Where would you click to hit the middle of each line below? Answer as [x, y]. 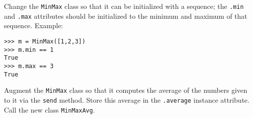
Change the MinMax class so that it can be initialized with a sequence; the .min [124, 6]
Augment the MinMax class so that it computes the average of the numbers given [126, 90]
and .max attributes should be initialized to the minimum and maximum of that [126, 16]
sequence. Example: [34, 25]
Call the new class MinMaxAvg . [50, 109]
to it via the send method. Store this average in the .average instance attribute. [127, 99]
